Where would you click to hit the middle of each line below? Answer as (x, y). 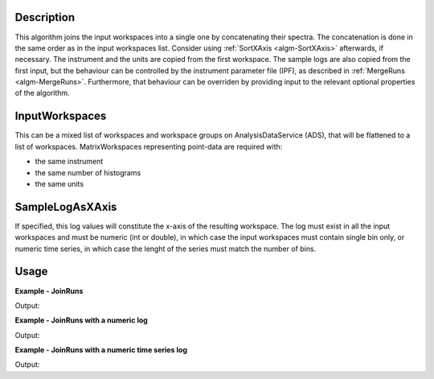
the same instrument (69, 162)
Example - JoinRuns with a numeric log (81, 320)
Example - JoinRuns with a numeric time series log (101, 350)
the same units (59, 183)
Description (45, 17)
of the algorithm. (42, 93)
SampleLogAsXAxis (66, 206)
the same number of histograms (88, 172)
